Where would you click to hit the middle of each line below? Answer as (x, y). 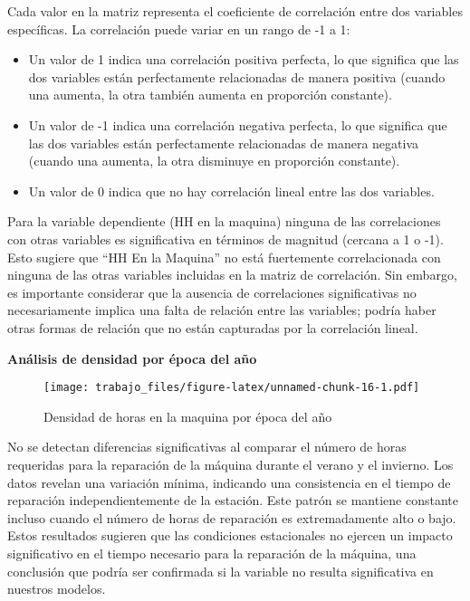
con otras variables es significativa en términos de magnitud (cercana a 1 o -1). (225, 238)
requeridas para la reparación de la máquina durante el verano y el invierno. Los (230, 464)
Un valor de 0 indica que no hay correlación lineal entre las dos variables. (231, 191)
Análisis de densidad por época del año (132, 358)
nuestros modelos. (57, 589)
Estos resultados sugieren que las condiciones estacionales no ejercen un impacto (230, 535)
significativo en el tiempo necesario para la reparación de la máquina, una (212, 553)
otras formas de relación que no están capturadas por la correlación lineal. (213, 327)
